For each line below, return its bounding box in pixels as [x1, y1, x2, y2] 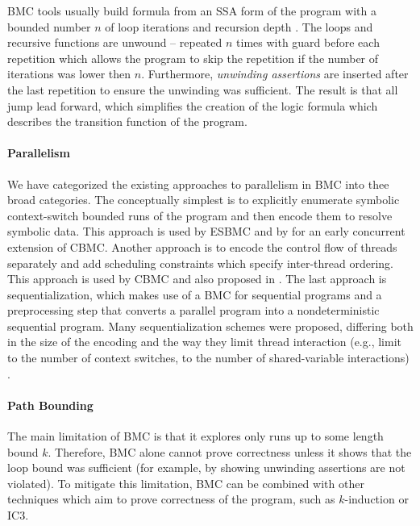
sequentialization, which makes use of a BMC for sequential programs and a [7, 286, 382, 303]
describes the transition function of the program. [7, 113, 247, 130]
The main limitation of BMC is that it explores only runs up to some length [7, 428, 384, 445]
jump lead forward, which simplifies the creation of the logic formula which [7, 97, 378, 114]
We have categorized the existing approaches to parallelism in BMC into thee [7, 175, 389, 192]
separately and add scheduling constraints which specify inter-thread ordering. [7, 254, 393, 271]
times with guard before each [236, 34, 380, 51]
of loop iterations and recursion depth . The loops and [105, 18, 373, 35]
